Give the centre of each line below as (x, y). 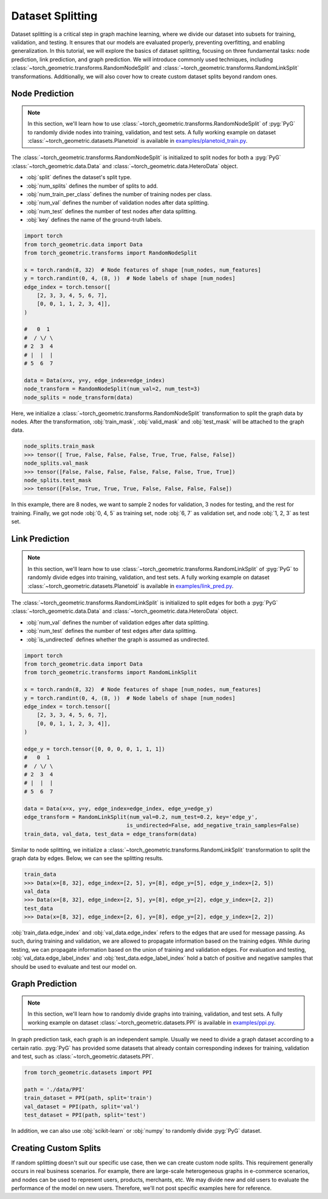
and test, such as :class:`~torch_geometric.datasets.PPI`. (83, 1056)
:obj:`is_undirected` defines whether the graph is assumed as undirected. (118, 639)
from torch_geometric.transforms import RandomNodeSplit (111, 253)
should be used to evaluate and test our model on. (74, 966)
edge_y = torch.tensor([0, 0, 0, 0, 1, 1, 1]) (94, 749)
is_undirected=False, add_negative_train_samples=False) (213, 825)
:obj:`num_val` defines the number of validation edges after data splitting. (118, 622)
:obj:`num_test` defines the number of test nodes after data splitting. (112, 211)
